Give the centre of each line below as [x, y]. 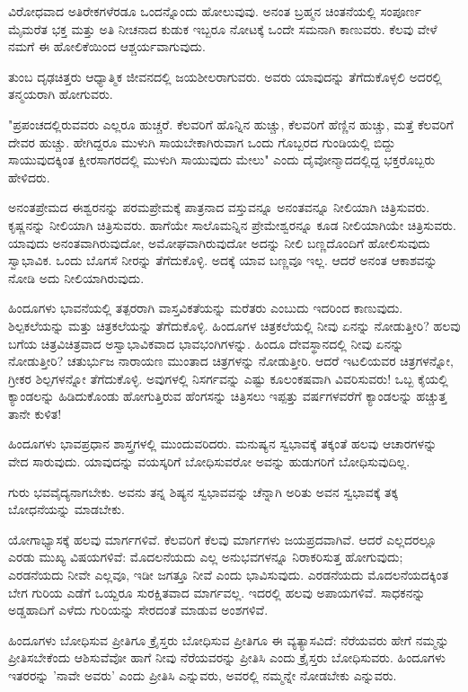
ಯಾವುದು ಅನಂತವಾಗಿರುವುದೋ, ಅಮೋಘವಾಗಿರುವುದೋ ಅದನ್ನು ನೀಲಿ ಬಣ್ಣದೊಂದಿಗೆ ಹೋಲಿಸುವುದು [219, 242]
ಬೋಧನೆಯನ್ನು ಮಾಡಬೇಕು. [66, 509]
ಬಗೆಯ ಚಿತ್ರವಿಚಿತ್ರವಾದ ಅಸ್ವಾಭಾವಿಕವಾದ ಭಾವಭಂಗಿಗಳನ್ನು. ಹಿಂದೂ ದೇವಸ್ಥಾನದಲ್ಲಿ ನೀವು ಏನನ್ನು [206, 343]
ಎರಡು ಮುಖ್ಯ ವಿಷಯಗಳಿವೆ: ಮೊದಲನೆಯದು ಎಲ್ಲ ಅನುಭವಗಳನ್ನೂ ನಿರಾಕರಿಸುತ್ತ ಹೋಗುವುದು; [206, 557]
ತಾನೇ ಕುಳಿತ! [35, 413]
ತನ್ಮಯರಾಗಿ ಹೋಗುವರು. [61, 94]
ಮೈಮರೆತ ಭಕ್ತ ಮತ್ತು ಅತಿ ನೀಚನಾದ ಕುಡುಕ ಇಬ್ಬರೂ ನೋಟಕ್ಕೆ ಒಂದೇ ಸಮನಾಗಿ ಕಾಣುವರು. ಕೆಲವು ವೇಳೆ [223, 28]
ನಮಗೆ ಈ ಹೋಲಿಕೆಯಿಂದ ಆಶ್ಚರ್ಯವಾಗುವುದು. [107, 46]
